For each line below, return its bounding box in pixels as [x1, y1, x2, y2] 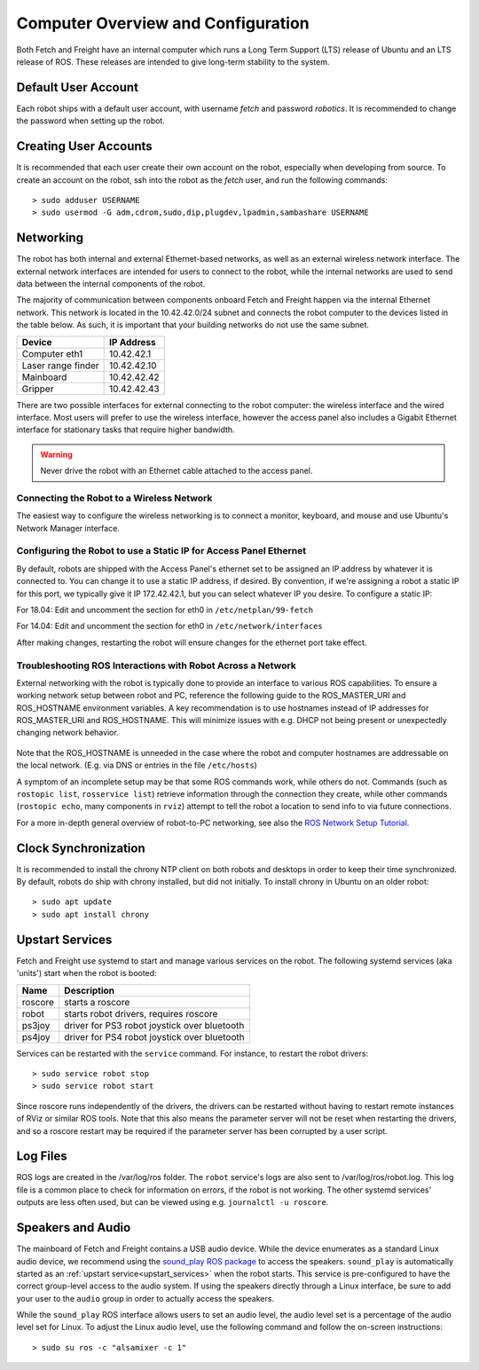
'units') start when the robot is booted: [16, 968, 157, 979]
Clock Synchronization [16, 840, 145, 855]
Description [63, 984, 115, 996]
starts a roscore [63, 996, 130, 1008]
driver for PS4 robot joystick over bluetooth [63, 1030, 245, 1043]
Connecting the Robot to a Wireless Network [16, 492, 213, 504]
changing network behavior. [16, 728, 119, 738]
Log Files [16, 1149, 67, 1164]
